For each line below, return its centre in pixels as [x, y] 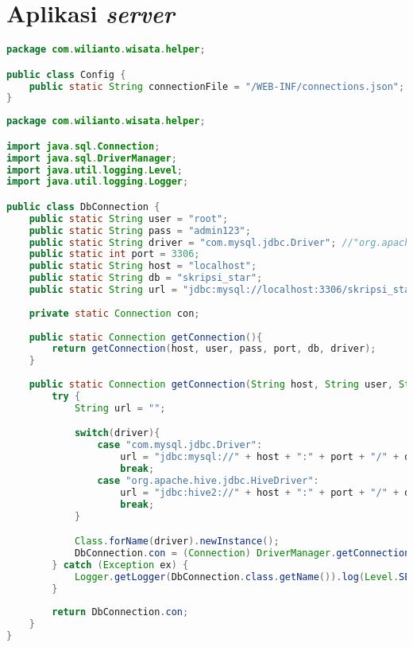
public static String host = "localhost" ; [143, 266]
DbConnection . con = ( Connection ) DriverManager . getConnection [242, 553]
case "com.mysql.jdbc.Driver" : [180, 445]
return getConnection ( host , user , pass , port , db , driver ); [214, 349]
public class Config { [66, 74]
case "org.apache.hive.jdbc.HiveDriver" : [208, 480]
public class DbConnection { [83, 207]
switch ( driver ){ [117, 433]
